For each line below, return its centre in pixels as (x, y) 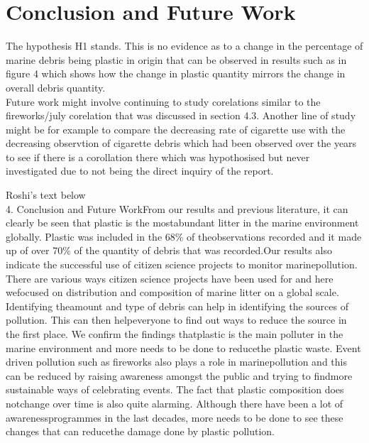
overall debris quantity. (56, 87)
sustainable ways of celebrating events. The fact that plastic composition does (175, 389)
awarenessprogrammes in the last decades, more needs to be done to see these (175, 417)
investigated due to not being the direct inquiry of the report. (140, 171)
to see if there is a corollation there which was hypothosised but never (158, 157)
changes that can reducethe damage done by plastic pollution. (140, 431)
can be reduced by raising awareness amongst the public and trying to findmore (179, 375)
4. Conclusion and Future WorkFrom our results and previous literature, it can (177, 208)
